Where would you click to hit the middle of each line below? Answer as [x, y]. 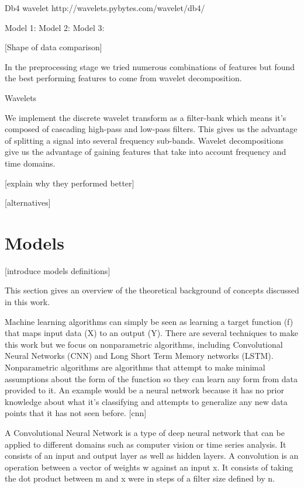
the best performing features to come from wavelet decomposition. [123, 78]
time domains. [30, 163]
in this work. [27, 302]
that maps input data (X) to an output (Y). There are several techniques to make [151, 333]
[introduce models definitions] [58, 270]
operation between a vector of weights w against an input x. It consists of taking [149, 467]
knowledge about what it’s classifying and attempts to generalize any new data [146, 401]
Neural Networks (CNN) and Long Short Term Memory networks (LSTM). [139, 356]
